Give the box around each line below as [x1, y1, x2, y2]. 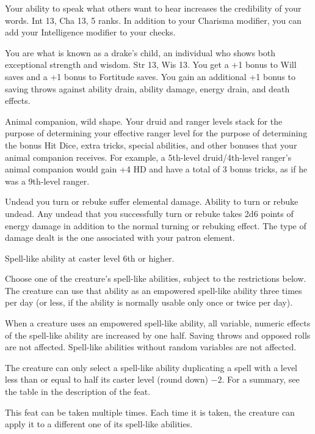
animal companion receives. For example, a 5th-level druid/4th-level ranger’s [5, 150, 292, 163]
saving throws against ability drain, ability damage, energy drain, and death [5, 82, 290, 95]
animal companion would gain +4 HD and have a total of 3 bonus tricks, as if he [5, 163, 308, 175]
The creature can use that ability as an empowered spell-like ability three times [5, 284, 302, 296]
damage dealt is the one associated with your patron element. [5, 231, 235, 244]
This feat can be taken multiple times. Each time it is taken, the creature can [5, 405, 295, 418]
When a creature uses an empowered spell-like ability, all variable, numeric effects [5, 317, 311, 329]
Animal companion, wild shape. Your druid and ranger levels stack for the [5, 114, 283, 127]
